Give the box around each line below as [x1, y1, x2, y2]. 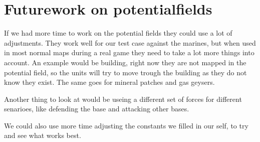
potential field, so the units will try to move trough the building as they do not [4, 67, 247, 77]
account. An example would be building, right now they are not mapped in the [4, 57, 246, 67]
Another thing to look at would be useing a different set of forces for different [4, 93, 242, 104]
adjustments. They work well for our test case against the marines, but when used [4, 37, 256, 48]
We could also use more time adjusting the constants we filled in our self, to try [4, 120, 248, 130]
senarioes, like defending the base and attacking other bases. [4, 103, 189, 114]
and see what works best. [4, 130, 81, 140]
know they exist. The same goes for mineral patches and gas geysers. [4, 77, 215, 87]
